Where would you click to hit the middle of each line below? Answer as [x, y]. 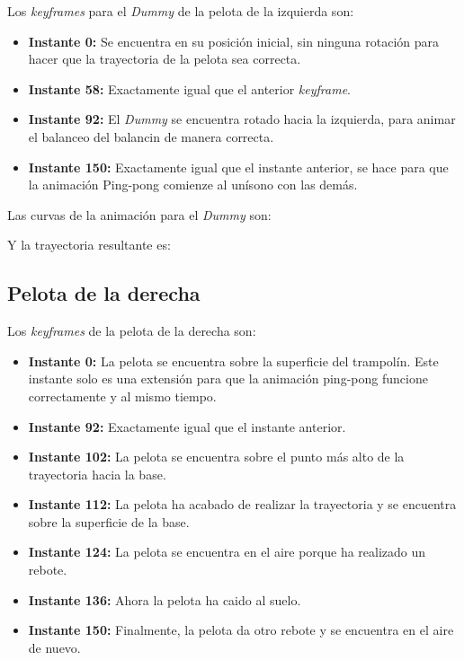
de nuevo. [54, 647]
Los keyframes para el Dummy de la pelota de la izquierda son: [181, 11]
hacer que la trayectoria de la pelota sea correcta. [165, 59]
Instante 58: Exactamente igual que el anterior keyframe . [189, 88]
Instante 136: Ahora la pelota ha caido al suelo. [165, 599]
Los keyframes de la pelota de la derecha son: [132, 331]
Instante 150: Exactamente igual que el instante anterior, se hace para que [238, 167]
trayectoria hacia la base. [97, 474]
